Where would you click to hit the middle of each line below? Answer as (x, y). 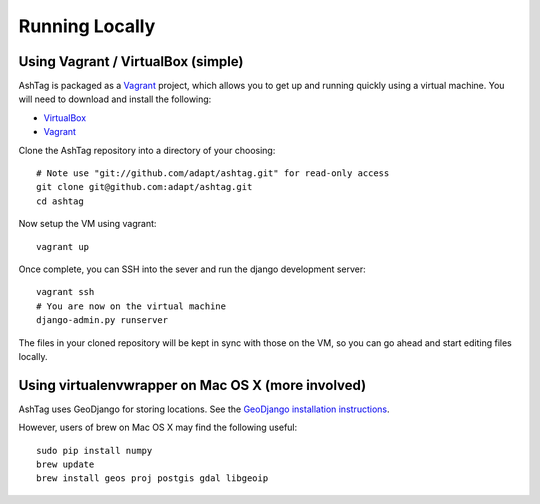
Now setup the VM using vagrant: (87, 224)
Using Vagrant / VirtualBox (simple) (131, 61)
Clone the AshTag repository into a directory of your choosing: (147, 150)
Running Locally (87, 26)
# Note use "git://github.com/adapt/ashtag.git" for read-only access (213, 173)
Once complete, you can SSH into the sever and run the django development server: (192, 269)
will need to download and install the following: (115, 99)
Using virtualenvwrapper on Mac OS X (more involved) (192, 385)
